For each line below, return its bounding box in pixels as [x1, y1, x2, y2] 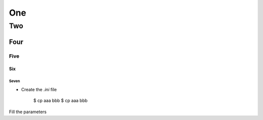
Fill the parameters [9, 109, 47, 115]
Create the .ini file [21, 86, 57, 92]
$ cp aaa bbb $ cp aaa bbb [33, 98, 88, 103]
